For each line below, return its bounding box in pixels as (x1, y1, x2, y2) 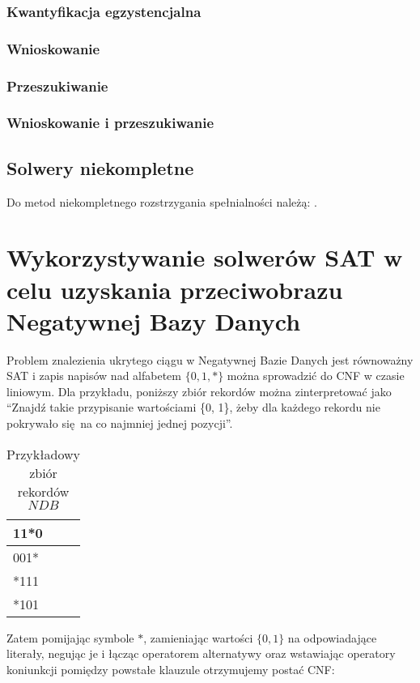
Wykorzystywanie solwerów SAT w (6, 241, 403, 274)
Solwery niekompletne (6, 155, 194, 180)
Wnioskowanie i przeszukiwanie (6, 113, 214, 133)
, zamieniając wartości (143, 629, 253, 646)
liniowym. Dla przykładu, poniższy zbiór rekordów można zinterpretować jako (6, 382, 392, 399)
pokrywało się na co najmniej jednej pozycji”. (6, 415, 233, 432)
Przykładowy (6, 444, 80, 463)
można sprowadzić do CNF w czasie (227, 367, 405, 384)
